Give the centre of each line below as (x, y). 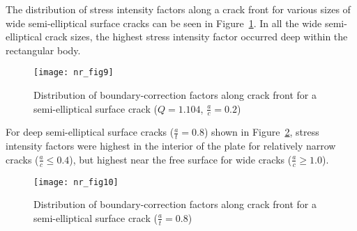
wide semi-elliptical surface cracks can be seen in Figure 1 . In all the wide (164, 23)
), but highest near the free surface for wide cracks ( (181, 159)
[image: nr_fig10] (76, 182)
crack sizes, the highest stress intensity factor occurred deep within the (196, 37)
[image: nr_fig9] (74, 73)
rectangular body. (43, 50)
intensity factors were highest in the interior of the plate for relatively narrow (171, 146)
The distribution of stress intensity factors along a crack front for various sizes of (178, 9)
